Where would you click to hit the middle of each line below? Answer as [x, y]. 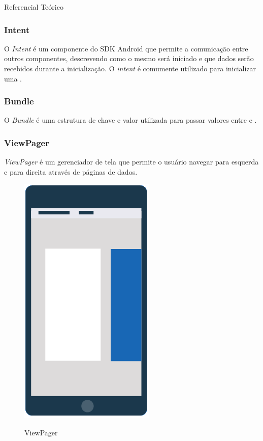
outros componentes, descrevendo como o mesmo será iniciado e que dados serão [129, 58]
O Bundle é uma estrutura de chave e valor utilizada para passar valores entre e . [130, 120]
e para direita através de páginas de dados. [71, 171]
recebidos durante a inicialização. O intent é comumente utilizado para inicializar [130, 68]
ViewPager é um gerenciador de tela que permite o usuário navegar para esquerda [131, 162]
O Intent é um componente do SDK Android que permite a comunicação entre [126, 48]
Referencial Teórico [34, 7]
